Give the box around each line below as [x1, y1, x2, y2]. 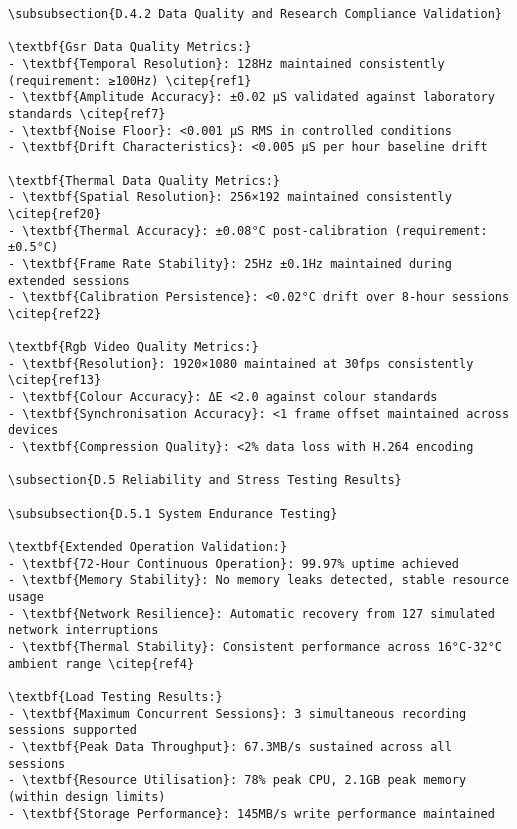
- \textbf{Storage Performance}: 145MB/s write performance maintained [8, 806, 495, 821]
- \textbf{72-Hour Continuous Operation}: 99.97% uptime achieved [8, 556, 460, 571]
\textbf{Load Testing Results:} [8, 689, 223, 704]
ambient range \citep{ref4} [8, 656, 195, 671]
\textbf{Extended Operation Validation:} [8, 540, 288, 554]
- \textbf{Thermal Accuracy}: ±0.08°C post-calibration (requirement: [8, 223, 488, 238]
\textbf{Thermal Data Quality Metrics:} [8, 173, 281, 188]
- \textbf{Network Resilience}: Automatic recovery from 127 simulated [8, 606, 495, 621]
